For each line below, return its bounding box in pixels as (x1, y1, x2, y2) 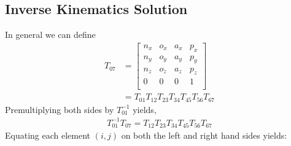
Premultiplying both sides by (5, 103, 114, 115)
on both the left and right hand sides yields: (121, 129, 287, 142)
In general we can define (5, 28, 96, 41)
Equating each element (5, 129, 91, 142)
